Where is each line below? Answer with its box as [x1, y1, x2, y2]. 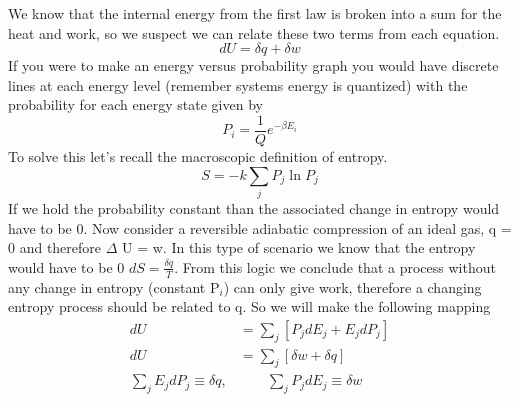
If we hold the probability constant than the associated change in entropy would [8, 197, 500, 218]
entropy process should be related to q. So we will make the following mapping [8, 296, 491, 317]
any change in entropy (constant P [8, 276, 220, 297]
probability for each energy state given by [8, 94, 263, 115]
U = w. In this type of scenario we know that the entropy [122, 237, 476, 258]
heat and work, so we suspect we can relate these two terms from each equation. [8, 22, 500, 43]
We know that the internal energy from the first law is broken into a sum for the [8, 3, 502, 23]
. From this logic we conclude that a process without [174, 256, 496, 277]
